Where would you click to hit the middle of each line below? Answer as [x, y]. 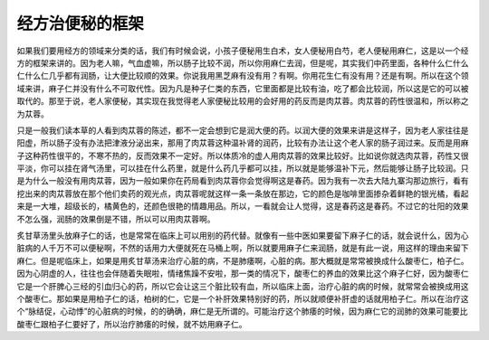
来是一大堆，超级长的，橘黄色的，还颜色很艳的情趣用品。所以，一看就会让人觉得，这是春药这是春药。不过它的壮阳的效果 [243, 206]
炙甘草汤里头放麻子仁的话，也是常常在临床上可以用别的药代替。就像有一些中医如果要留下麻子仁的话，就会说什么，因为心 [243, 236]
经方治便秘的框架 [81, 24]
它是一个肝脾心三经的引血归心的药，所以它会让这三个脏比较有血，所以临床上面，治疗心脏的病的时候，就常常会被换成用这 [243, 286]
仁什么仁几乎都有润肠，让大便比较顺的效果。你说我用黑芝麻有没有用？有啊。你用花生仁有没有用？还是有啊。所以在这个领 [243, 76]
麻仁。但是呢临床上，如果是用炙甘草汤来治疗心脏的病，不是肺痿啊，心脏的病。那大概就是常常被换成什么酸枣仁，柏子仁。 [243, 260]
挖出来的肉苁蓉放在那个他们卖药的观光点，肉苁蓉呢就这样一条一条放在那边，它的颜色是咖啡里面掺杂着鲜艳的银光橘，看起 [243, 194]
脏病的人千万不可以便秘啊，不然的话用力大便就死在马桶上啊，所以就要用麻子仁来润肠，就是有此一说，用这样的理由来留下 [243, 248]
